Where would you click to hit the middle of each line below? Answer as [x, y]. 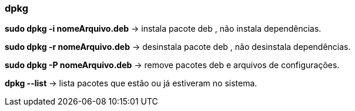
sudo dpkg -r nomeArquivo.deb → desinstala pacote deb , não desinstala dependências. [178, 47]
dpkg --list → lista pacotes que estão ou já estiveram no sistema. [131, 83]
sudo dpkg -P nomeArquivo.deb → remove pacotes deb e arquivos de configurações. [172, 65]
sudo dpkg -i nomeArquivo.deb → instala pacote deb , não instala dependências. [163, 29]
